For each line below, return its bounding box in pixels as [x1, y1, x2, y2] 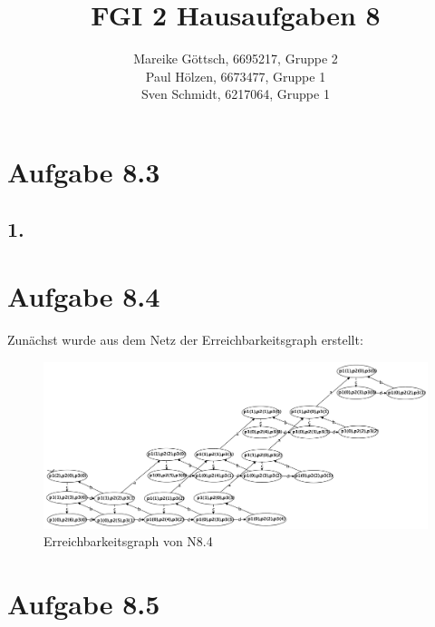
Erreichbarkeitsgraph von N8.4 [43, 532, 213, 551]
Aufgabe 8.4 [7, 278, 160, 315]
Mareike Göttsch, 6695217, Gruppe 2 [133, 49, 338, 68]
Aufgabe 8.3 [7, 152, 160, 190]
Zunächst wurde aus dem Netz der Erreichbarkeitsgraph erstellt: [7, 330, 363, 348]
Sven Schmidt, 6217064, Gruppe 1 [141, 84, 330, 103]
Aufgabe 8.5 [7, 585, 160, 622]
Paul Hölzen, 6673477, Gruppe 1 [145, 66, 326, 85]
